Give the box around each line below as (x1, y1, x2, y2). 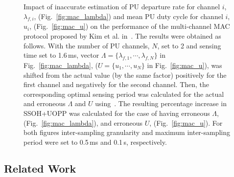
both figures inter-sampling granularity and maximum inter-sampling (23, 127, 231, 137)
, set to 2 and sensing (157, 40, 221, 50)
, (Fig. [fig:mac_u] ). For (149, 117, 223, 128)
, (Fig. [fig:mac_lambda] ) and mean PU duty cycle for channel (34, 11, 223, 21)
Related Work (4, 160, 76, 176)
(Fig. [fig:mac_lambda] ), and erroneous (23, 117, 143, 128)
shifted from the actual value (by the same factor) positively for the (23, 69, 227, 80)
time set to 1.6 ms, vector (23, 50, 99, 60)
